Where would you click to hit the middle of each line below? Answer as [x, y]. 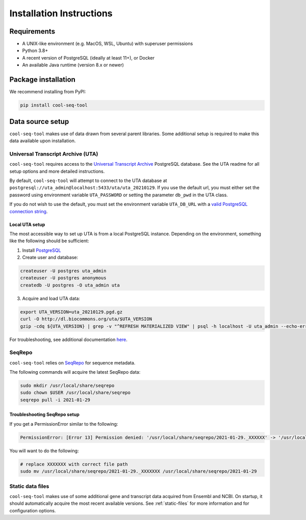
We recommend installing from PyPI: [48, 92]
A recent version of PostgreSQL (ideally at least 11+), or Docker [88, 58]
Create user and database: [50, 257]
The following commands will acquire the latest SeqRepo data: [75, 372]
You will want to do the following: [44, 451]
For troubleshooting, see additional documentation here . [68, 340]
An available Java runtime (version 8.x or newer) [73, 65]
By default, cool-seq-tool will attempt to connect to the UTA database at [88, 180]
